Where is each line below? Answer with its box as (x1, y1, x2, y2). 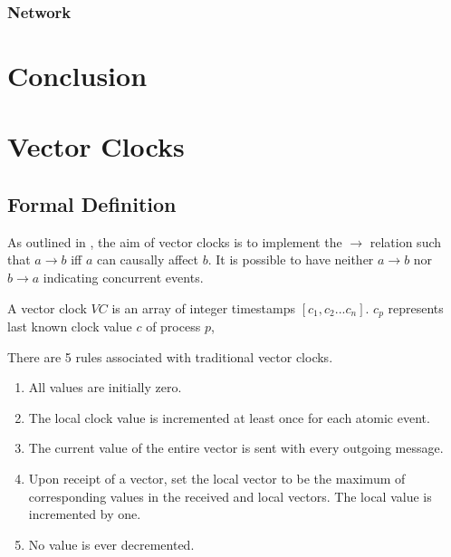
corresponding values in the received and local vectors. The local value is (28, 486, 432, 505)
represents (388, 298, 444, 317)
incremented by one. (28, 504, 141, 523)
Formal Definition (7, 189, 177, 217)
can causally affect (96, 250, 199, 269)
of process (146, 317, 201, 336)
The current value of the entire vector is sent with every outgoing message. (28, 438, 444, 457)
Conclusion (7, 57, 148, 94)
